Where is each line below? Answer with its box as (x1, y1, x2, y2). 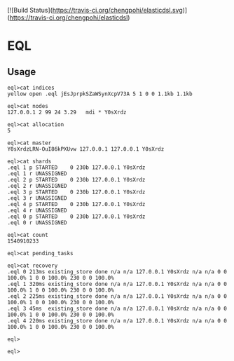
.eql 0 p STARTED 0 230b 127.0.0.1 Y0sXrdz (7, 213, 146, 220)
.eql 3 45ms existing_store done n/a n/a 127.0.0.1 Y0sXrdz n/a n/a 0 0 (7, 305, 228, 312)
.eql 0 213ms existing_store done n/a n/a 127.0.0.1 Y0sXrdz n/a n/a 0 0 (7, 268, 228, 275)
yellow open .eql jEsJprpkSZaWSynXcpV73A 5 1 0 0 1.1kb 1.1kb (7, 90, 193, 97)
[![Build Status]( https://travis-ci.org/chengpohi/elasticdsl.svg (7, 6, 184, 14)
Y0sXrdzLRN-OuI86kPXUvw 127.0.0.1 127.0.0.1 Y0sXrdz (7, 146, 165, 153)
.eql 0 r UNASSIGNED (7, 219, 68, 226)
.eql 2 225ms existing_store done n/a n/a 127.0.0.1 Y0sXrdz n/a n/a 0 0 (7, 293, 228, 300)
